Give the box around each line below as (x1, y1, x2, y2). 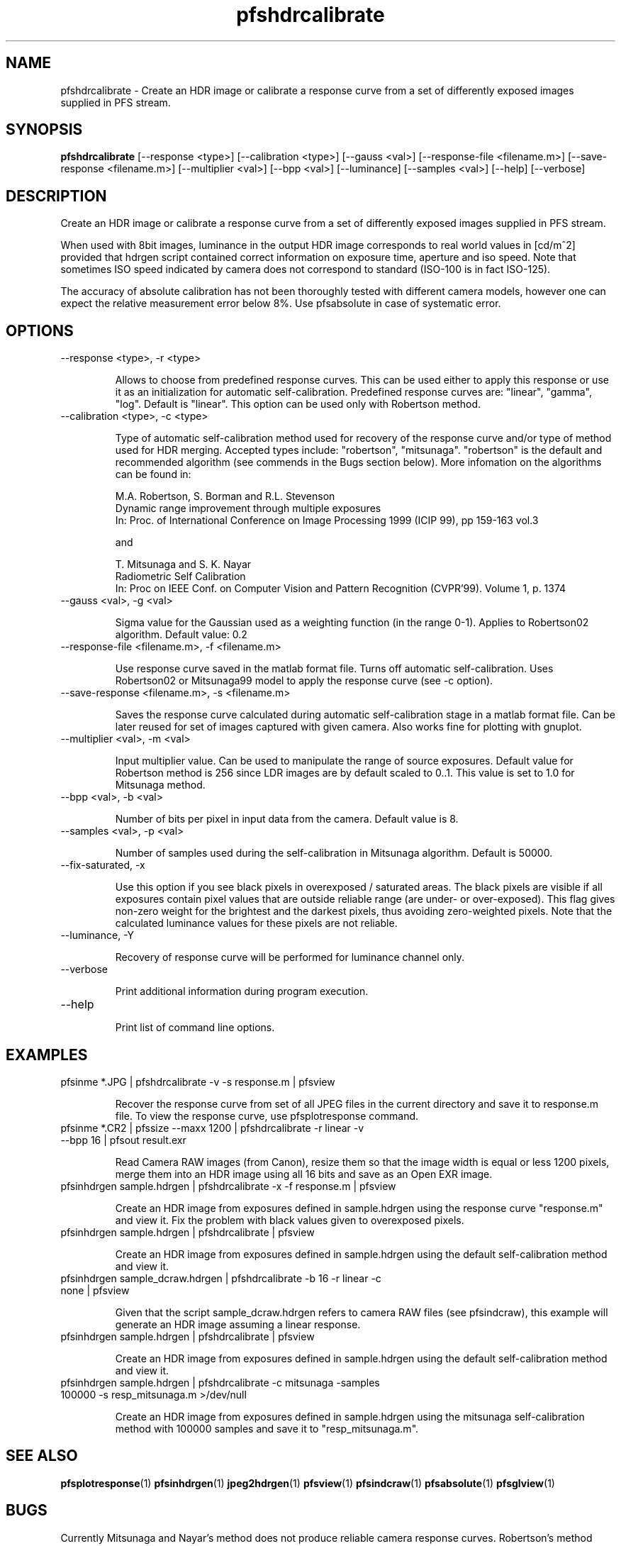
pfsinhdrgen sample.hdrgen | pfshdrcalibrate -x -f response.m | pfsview (60, 1179, 396, 1192)
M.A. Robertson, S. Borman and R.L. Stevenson (115, 490, 335, 503)
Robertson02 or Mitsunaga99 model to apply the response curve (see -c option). (115, 674, 493, 687)
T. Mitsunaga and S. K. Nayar (115, 558, 252, 571)
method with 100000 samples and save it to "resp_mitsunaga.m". (115, 1422, 419, 1435)
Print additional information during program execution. (115, 985, 369, 998)
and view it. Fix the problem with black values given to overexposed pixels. (115, 1213, 464, 1226)
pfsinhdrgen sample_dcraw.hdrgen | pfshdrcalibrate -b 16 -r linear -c (60, 1272, 381, 1284)
